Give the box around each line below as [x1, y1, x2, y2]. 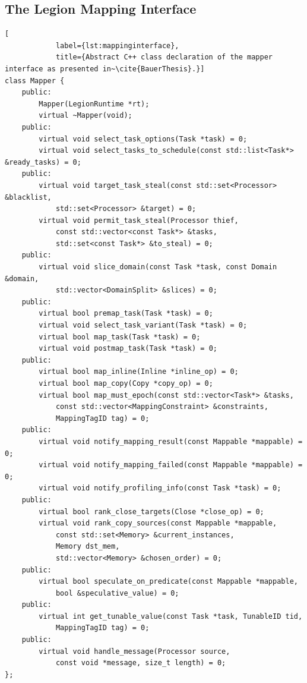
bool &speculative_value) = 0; [55, 588, 179, 597]
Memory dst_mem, [55, 542, 120, 551]
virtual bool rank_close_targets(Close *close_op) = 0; [39, 507, 264, 516]
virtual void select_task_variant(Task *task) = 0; [39, 321, 248, 330]
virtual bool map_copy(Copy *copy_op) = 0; [39, 379, 213, 388]
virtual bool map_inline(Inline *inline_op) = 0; [39, 367, 239, 376]
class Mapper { [5, 76, 65, 85]
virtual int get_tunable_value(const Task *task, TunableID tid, [39, 612, 303, 621]
